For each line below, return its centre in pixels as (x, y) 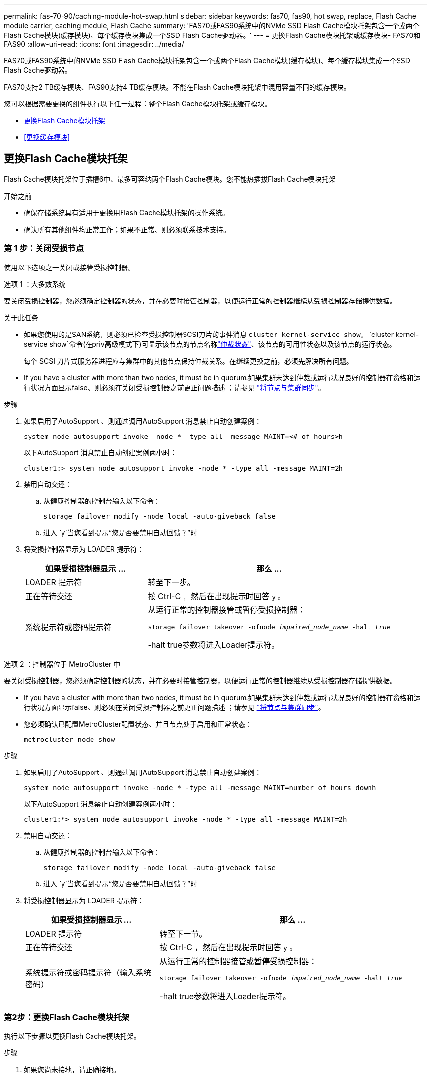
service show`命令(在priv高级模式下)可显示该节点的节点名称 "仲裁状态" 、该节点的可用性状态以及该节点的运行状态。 (210, 344)
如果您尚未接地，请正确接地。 (72, 1070)
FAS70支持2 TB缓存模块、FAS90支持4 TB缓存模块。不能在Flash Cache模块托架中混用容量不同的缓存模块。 (177, 87)
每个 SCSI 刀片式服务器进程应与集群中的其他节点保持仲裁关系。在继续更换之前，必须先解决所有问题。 (188, 361)
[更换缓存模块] (47, 137)
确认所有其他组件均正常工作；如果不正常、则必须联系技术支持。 (127, 229)
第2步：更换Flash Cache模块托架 (67, 1017)
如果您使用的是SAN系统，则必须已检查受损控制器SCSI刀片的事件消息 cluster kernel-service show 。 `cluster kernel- (221, 334)
